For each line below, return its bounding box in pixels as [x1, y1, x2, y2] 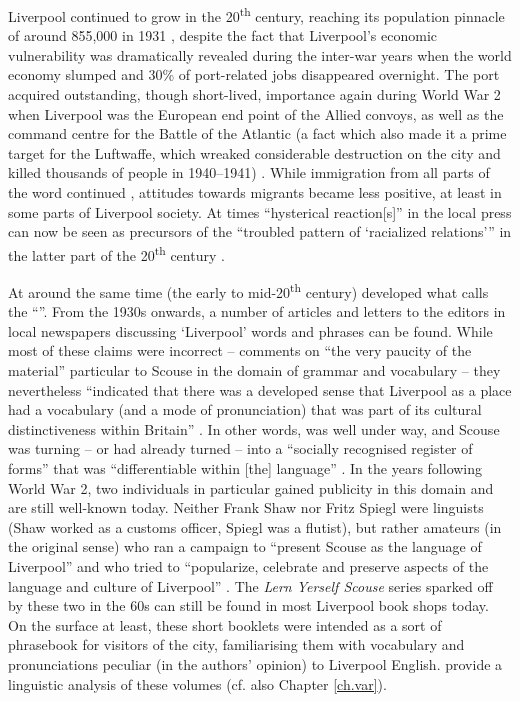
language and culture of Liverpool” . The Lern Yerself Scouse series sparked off [8, 575, 493, 596]
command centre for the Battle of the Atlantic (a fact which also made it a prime [8, 123, 507, 144]
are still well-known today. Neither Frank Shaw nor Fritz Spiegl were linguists [8, 497, 484, 518]
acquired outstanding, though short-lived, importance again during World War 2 [8, 84, 501, 105]
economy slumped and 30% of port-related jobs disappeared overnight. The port [8, 64, 500, 85]
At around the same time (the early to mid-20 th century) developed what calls [8, 279, 489, 302]
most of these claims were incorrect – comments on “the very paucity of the [8, 340, 472, 361]
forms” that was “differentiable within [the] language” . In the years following [8, 458, 483, 479]
